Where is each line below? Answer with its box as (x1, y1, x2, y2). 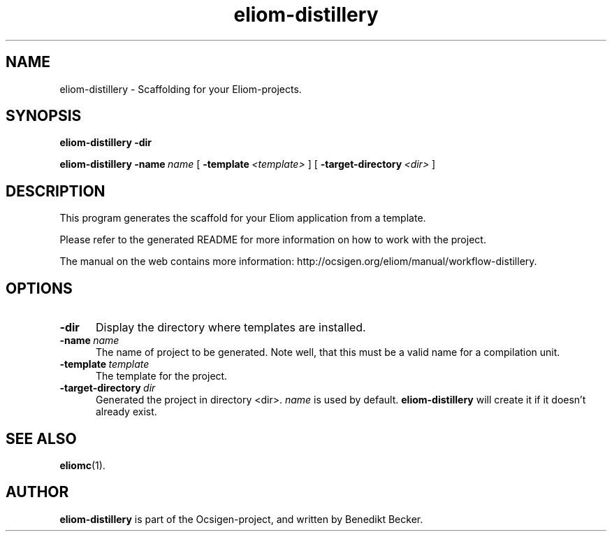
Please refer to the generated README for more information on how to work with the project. (59, 234, 486, 246)
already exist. (96, 406, 157, 418)
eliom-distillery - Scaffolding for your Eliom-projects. (59, 83, 302, 95)
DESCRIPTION (6, 182, 105, 200)
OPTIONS (6, 279, 73, 297)
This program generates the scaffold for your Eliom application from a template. (59, 212, 426, 224)
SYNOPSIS (6, 107, 82, 125)
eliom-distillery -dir (59, 136, 152, 149)
